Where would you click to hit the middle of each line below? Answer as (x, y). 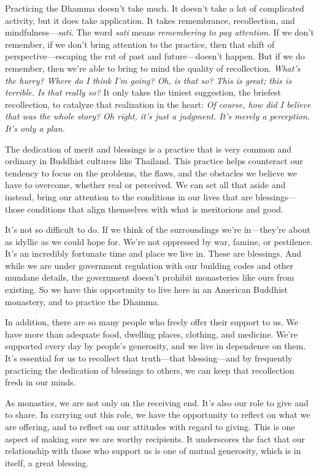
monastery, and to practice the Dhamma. (82, 301)
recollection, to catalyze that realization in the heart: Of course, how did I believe (158, 104)
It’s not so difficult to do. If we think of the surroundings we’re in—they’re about (158, 229)
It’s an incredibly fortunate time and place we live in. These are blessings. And (153, 253)
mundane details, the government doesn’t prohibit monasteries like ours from (150, 277)
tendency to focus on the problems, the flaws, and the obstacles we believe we (151, 172)
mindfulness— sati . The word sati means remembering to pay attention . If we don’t (159, 32)
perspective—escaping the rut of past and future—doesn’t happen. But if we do (155, 56)
